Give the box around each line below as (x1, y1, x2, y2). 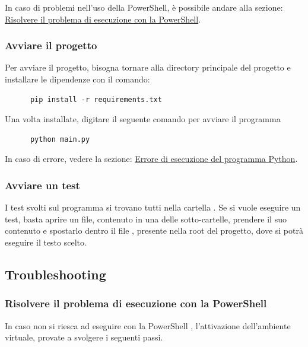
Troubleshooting (5, 265, 106, 283)
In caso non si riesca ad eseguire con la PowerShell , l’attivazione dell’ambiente (5, 319, 291, 332)
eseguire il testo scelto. (5, 235, 87, 248)
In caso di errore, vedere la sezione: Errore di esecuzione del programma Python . (5, 152, 298, 165)
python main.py (30, 135, 90, 144)
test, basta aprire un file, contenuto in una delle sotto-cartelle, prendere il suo (5, 212, 287, 225)
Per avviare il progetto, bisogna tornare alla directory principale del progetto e (5, 61, 291, 74)
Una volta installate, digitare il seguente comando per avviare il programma (5, 113, 281, 125)
